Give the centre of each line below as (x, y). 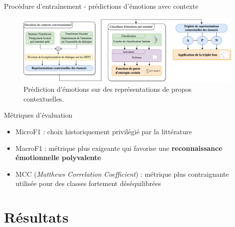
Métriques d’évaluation (38, 115)
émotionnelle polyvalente (58, 157)
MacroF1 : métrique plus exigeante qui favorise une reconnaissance (119, 148)
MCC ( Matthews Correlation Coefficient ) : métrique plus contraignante (122, 174)
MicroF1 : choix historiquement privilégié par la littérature (104, 132)
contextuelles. (44, 98)
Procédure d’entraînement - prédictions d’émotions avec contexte (101, 6)
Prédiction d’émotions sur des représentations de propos (108, 89)
